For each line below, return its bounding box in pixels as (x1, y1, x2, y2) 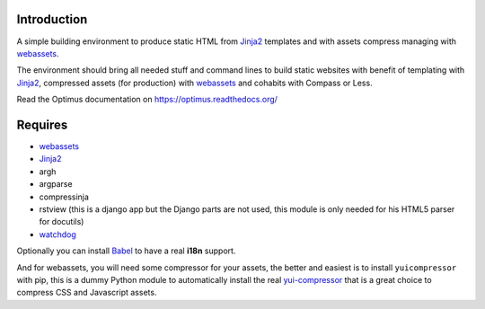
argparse (39, 179, 73, 190)
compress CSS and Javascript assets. (16, 287, 157, 298)
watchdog (39, 229, 76, 240)
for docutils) (39, 216, 84, 227)
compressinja (39, 191, 90, 202)
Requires (16, 117, 68, 132)
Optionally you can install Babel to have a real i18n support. (16, 245, 236, 256)
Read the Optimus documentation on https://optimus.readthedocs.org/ (16, 94, 278, 105)
